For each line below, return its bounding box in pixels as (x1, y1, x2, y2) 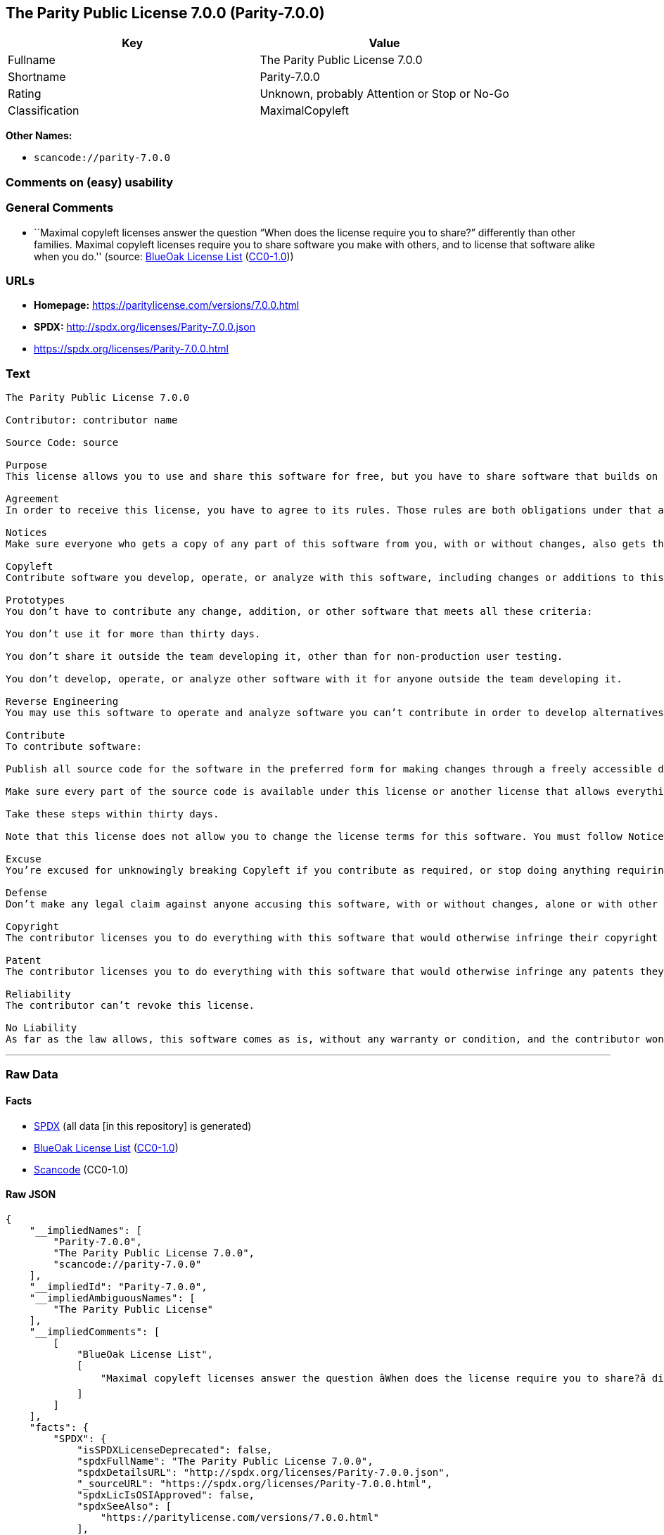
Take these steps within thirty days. (6, 808, 219, 820)
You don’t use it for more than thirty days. (6, 628, 261, 640)
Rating (8, 87, 41, 101)
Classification (8, 103, 79, 118)
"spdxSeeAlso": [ (77, 1500, 172, 1512)
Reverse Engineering (6, 696, 119, 708)
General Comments (6, 200, 114, 215)
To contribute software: (6, 741, 142, 753)
